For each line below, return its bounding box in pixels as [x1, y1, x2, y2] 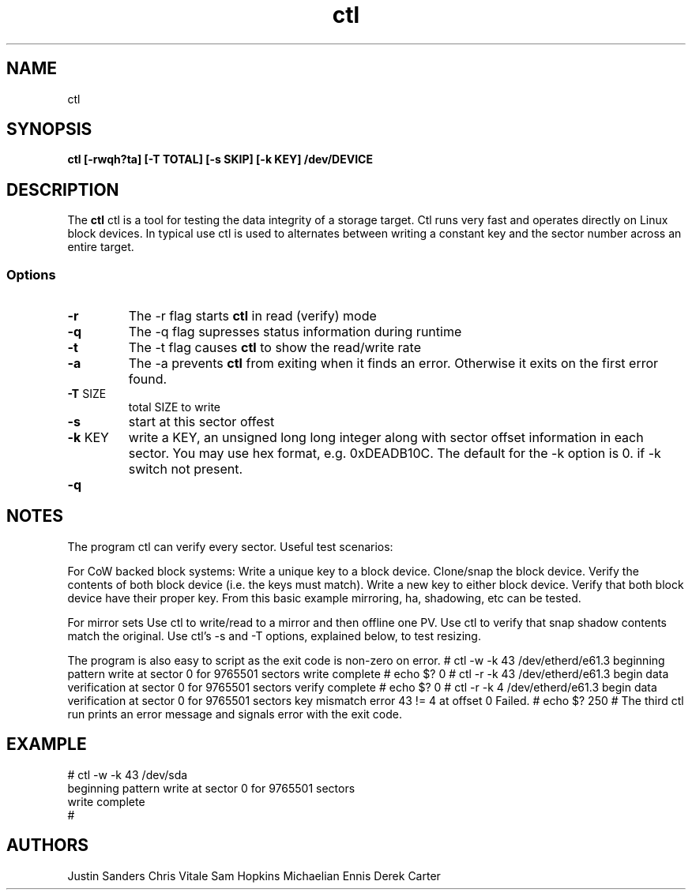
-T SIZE [67, 387, 107, 401]
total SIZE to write [128, 400, 221, 414]
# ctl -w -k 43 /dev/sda [67, 767, 188, 782]
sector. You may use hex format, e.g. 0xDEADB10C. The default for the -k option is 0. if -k [128, 445, 661, 462]
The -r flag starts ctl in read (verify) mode [128, 308, 377, 324]
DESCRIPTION [6, 179, 119, 200]
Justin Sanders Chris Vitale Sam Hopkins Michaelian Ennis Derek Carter [67, 868, 441, 883]
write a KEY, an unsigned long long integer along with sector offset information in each [128, 429, 644, 446]
